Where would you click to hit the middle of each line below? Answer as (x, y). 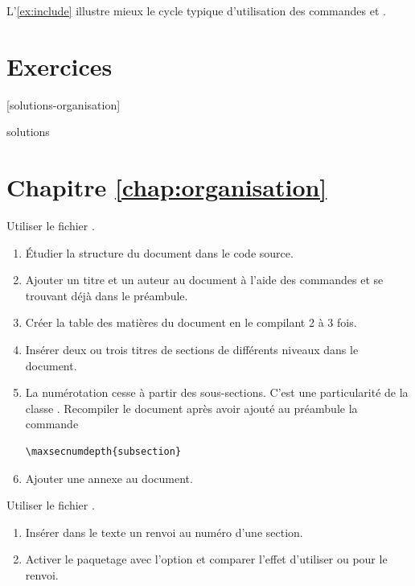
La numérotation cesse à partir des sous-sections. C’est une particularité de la (217, 392)
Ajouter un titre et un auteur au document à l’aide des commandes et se (204, 280)
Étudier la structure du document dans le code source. (159, 252)
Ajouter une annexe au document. (109, 478)
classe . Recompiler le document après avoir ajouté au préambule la (191, 408)
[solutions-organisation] (64, 104)
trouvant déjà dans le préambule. (107, 295)
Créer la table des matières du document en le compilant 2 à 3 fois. (191, 322)
